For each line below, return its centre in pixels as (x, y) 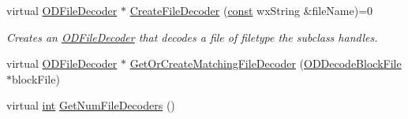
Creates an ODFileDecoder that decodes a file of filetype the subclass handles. (192, 37)
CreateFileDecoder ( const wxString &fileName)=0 (251, 10)
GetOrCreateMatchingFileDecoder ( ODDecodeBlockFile (266, 63)
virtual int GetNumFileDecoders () (91, 105)
